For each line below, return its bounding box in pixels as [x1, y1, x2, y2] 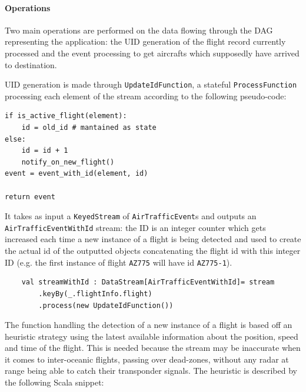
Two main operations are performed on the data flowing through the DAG [5, 24, 273, 36]
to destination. [5, 58, 57, 71]
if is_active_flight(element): [5, 112, 127, 120]
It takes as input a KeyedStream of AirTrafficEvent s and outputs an [5, 210, 257, 222]
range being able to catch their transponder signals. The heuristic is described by [5, 364, 297, 377]
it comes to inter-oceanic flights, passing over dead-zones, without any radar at [5, 353, 289, 365]
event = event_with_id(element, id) [5, 169, 148, 178]
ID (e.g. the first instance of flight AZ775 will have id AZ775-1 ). [5, 256, 232, 268]
